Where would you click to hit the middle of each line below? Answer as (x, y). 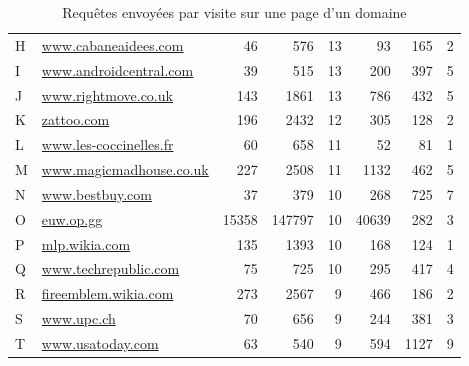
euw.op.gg (72, 218)
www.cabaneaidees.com (112, 44)
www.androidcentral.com (117, 69)
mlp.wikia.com (86, 243)
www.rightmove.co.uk (107, 94)
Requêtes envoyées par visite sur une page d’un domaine (234, 12)
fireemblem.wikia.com (107, 293)
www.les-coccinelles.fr (107, 144)
